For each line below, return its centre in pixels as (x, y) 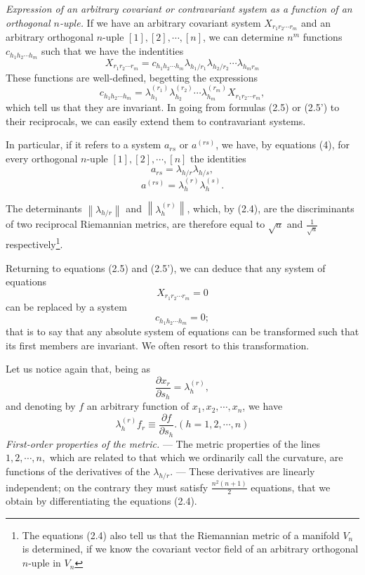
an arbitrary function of (138, 406)
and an (316, 22)
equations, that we (291, 487)
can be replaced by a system (66, 306)
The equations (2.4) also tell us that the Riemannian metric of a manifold (181, 535)
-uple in (45, 563)
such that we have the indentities (112, 51)
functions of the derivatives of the (78, 471)
